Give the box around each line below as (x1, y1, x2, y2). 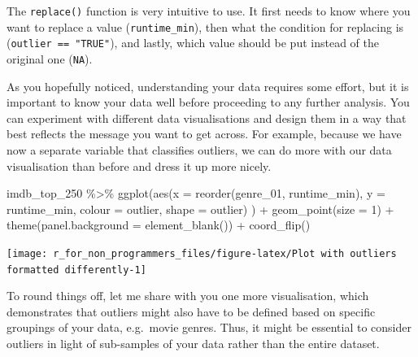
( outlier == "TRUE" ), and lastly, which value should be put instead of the (7, 34, 379, 51)
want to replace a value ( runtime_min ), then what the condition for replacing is (7, 18, 404, 35)
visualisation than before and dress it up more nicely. (7, 157, 272, 174)
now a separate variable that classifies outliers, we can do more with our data (7, 141, 392, 158)
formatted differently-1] (7, 263, 146, 276)
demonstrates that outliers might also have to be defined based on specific (7, 303, 376, 320)
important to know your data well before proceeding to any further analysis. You (7, 94, 410, 111)
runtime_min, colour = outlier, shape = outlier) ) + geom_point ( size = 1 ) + (7, 200, 394, 217)
